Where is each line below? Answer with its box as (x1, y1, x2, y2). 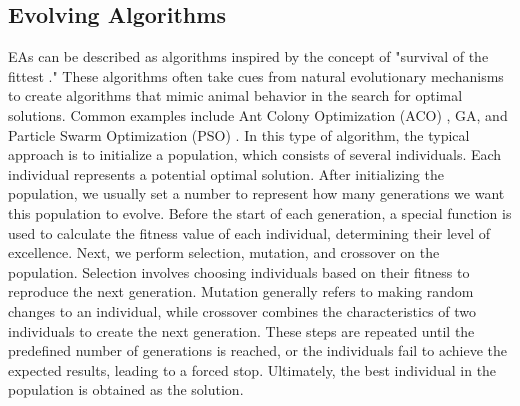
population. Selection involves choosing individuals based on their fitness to (8, 261, 470, 282)
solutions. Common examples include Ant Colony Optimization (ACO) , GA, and (8, 104, 508, 125)
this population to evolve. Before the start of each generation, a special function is (8, 202, 512, 223)
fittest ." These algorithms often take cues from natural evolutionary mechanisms (8, 65, 504, 86)
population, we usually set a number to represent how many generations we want (8, 183, 505, 204)
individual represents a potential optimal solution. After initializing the (8, 163, 444, 184)
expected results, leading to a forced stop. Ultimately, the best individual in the (8, 359, 497, 380)
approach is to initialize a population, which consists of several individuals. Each (8, 144, 502, 165)
